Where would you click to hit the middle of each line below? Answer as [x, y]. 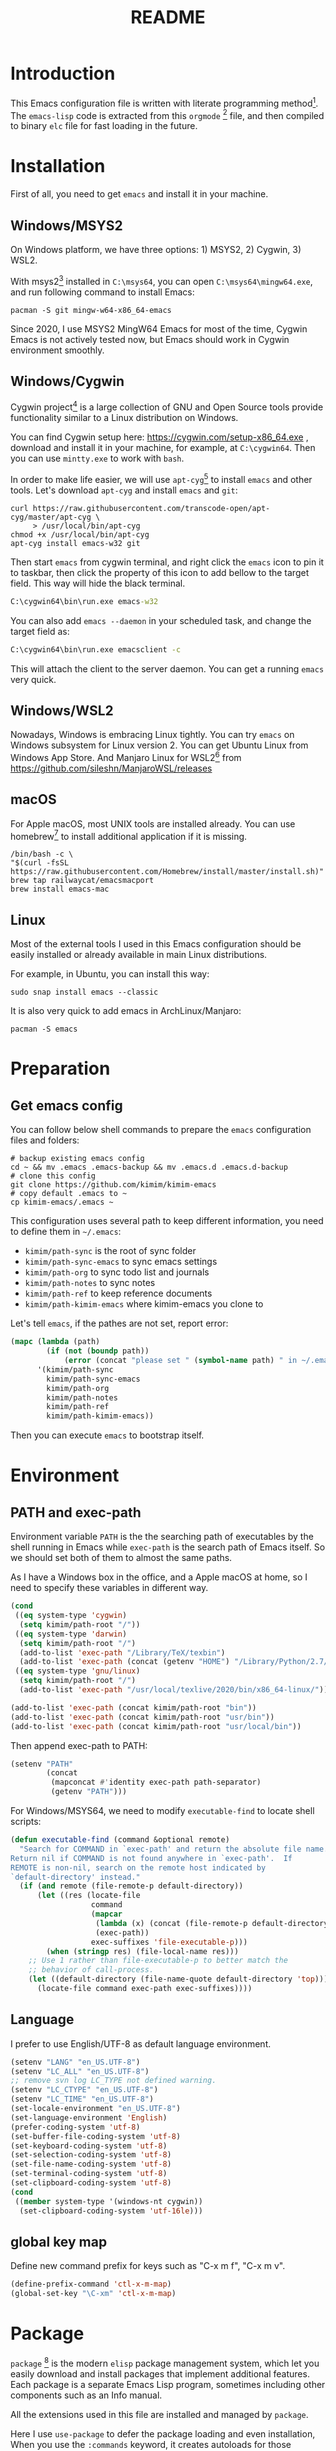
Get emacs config [66, 1105]
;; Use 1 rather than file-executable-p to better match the [158, 1961]
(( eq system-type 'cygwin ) [71, 1616]
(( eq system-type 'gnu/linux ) [77, 1671]
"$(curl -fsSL [40, 863]
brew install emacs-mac [60, 889]
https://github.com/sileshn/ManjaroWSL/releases [111, 768]
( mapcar [106, 1914]
